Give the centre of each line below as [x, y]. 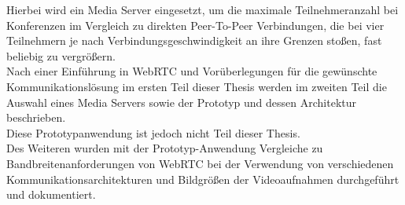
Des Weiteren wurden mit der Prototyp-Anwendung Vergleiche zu [165, 148]
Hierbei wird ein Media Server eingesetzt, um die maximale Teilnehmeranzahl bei [202, 9]
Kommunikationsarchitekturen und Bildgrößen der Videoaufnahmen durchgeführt [203, 179]
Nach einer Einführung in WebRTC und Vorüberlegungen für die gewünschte [192, 71]
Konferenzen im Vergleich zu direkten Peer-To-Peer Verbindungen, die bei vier [195, 25]
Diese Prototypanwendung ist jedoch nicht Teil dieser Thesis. [153, 132]
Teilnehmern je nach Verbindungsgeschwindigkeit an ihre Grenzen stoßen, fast [194, 40]
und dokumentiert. [51, 194]
